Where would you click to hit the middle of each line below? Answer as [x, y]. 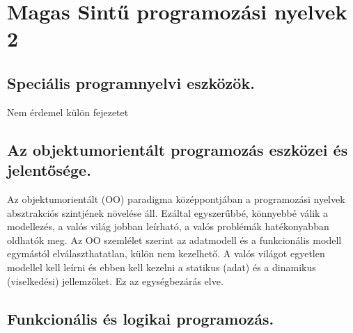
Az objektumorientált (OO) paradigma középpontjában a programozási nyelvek [176, 198]
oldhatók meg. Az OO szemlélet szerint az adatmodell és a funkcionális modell [174, 239]
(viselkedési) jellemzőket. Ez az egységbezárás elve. [115, 281]
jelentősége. [49, 170]
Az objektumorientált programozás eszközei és [178, 149]
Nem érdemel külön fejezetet [68, 112]
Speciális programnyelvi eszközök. [131, 82]
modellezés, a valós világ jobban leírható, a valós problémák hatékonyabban [168, 226]
